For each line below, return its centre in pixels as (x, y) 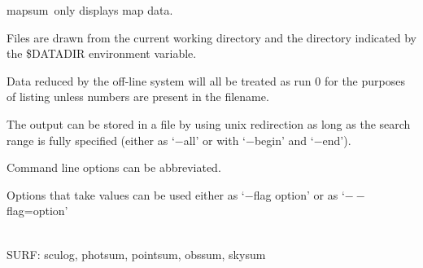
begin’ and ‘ (284, 140)
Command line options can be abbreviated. (114, 167)
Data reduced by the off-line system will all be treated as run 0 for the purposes (206, 80)
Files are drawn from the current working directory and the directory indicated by (211, 37)
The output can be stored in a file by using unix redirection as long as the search (209, 123)
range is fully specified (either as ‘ (91, 140)
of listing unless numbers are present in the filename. (138, 97)
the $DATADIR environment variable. (102, 53)
